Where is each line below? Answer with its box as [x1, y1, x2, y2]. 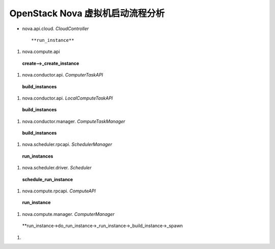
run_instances [22, 153, 53, 159]
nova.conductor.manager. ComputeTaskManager [22, 118, 126, 124]
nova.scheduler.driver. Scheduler [22, 165, 92, 171]
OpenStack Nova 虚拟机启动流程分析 [9, 8, 165, 19]
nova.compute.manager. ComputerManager [22, 211, 115, 217]
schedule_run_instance [22, 176, 73, 182]
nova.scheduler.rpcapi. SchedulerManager [22, 141, 112, 147]
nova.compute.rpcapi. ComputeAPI [22, 188, 96, 194]
